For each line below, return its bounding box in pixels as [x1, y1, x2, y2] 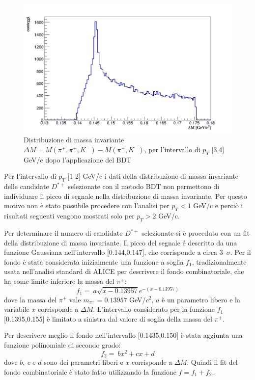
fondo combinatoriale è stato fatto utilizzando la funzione [4, 366, 176, 377]
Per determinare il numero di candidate [4, 228, 123, 238]
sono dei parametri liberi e [44, 357, 123, 367]
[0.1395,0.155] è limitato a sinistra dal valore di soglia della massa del [4, 313, 212, 324]
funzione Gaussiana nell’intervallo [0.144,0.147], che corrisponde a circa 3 [4, 247, 223, 257]
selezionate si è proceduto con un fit [142, 228, 250, 238]
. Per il [230, 247, 251, 257]
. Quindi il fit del [187, 357, 238, 367]
